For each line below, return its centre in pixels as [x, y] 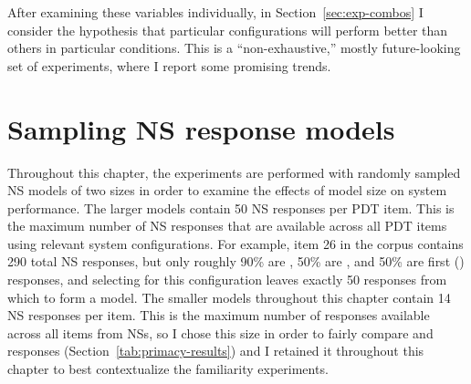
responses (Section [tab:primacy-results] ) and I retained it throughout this [216, 351]
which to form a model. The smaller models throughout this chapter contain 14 [229, 297]
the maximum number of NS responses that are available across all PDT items [227, 226]
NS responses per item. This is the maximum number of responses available [219, 315]
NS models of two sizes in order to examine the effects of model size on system [227, 190]
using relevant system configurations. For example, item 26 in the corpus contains [235, 243]
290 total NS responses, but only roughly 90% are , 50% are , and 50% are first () [236, 261]
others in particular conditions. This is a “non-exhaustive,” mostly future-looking [234, 48]
